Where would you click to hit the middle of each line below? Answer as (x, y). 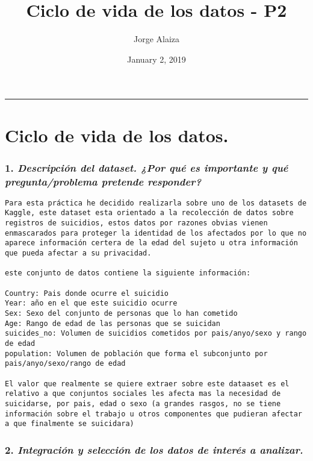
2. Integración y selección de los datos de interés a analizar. (154, 449)
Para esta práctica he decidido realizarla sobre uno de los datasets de (156, 203)
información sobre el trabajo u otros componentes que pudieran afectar (153, 414)
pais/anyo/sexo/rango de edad (65, 364)
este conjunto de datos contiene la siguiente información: (128, 273)
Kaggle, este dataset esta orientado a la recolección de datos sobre (149, 213)
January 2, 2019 (156, 59)
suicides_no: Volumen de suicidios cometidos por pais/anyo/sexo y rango (156, 334)
